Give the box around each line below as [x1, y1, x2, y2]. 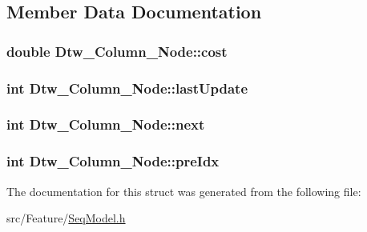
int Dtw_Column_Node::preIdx [6, 151, 220, 171]
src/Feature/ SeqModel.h [6, 210, 126, 226]
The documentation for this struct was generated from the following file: [6, 182, 361, 199]
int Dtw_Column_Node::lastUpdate [6, 78, 248, 98]
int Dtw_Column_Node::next [6, 114, 205, 134]
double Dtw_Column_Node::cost [6, 41, 228, 61]
